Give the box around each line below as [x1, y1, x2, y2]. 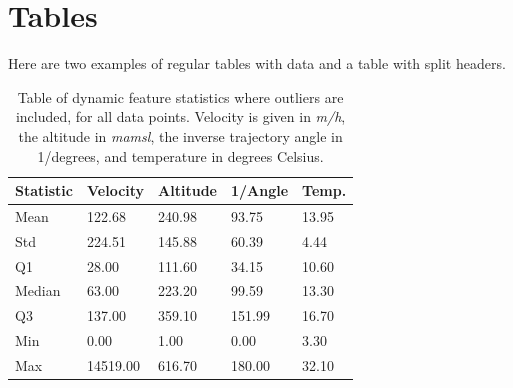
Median [15, 280, 61, 301]
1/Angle [230, 180, 289, 201]
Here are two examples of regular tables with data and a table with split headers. [8, 53, 506, 74]
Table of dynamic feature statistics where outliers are [17, 86, 344, 107]
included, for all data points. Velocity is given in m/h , [15, 106, 346, 127]
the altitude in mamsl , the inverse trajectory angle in [18, 125, 343, 146]
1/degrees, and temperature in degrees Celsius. [37, 145, 324, 166]
